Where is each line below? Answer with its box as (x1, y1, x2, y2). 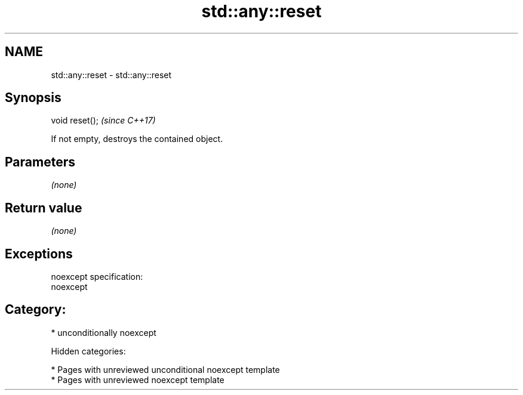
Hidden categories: (51, 345, 126, 356)
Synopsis (5, 90, 61, 106)
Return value (5, 200, 82, 215)
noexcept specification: (51, 271, 143, 282)
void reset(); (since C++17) (51, 115, 156, 126)
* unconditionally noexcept (51, 327, 156, 338)
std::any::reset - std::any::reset (51, 69, 172, 80)
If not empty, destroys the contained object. (51, 134, 223, 144)
